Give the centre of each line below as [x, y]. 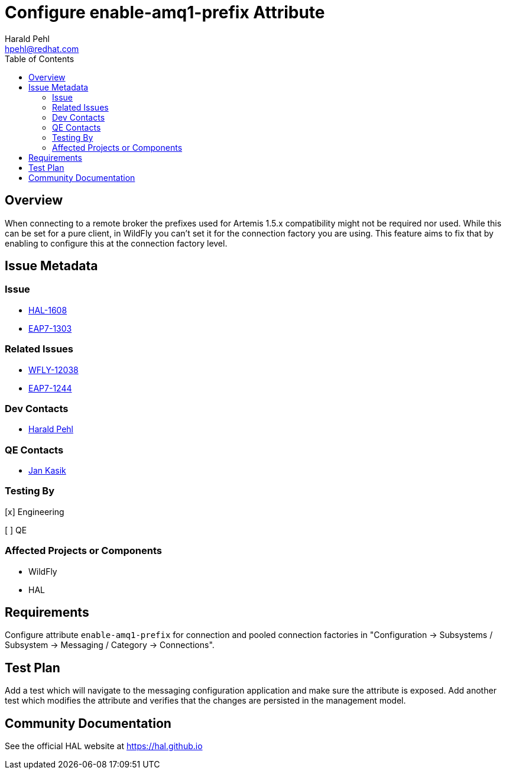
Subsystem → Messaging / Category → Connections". [110, 645]
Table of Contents [40, 59]
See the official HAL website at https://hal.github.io [104, 746]
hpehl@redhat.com [42, 48]
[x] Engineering [35, 511]
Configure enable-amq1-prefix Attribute [165, 12]
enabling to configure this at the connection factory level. [116, 243]
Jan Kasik [47, 471]
